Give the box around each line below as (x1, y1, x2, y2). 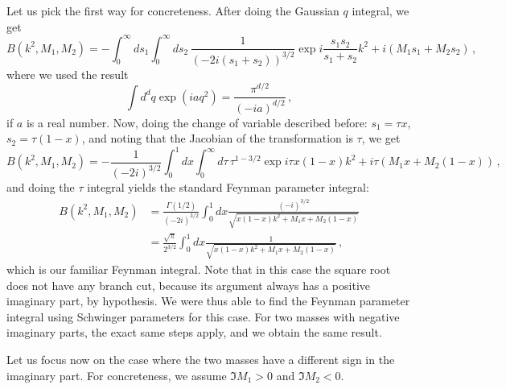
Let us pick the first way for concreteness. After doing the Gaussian (6, 2, 339, 19)
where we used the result (6, 65, 129, 82)
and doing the (6, 179, 75, 196)
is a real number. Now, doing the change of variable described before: (26, 114, 368, 130)
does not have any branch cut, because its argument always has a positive (6, 276, 371, 293)
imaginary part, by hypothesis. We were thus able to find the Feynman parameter (6, 292, 410, 309)
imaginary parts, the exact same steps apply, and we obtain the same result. (6, 324, 382, 341)
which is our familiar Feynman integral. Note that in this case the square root (6, 260, 391, 277)
